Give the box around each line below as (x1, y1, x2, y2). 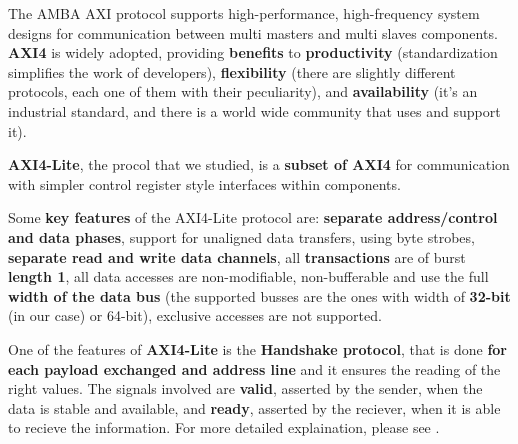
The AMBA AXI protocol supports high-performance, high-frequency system (8, 3, 480, 23)
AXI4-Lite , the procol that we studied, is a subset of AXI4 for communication (8, 154, 510, 175)
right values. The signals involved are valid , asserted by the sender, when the (8, 378, 483, 399)
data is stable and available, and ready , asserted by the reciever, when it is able (8, 397, 501, 418)
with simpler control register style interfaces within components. (8, 173, 401, 194)
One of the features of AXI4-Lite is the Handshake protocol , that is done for (8, 338, 507, 359)
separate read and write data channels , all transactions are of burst (8, 246, 466, 267)
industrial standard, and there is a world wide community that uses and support (8, 100, 501, 121)
